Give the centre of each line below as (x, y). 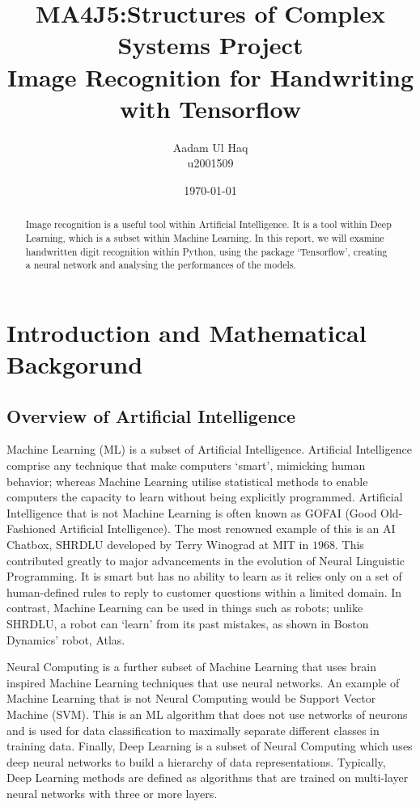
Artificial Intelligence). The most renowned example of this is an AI (227, 528)
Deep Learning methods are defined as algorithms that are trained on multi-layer (208, 777)
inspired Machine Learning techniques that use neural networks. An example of (203, 682)
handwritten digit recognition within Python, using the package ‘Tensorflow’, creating (206, 251)
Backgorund (75, 364)
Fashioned (31, 528)
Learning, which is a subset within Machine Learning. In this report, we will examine (205, 237)
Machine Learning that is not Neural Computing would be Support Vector (191, 698)
